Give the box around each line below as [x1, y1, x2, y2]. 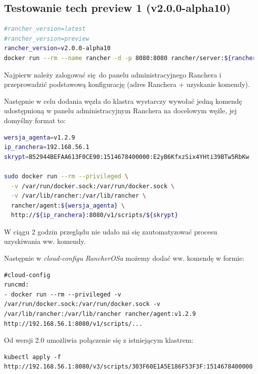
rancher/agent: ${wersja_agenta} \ [11, 202, 125, 209]
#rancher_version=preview [4, 35, 89, 42]
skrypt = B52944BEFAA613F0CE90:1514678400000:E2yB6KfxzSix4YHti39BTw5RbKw [4, 153, 249, 160]
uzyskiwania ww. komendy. [4, 236, 86, 246]
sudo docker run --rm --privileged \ [4, 172, 129, 180]
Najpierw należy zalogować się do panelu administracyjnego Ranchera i [4, 69, 221, 79]
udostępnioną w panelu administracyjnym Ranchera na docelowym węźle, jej [4, 105, 237, 116]
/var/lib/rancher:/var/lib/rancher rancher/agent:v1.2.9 [4, 310, 196, 318]
